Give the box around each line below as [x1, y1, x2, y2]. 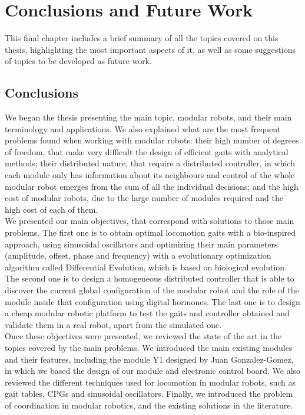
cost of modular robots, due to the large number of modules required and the [5, 192, 283, 204]
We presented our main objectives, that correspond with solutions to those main [5, 215, 294, 227]
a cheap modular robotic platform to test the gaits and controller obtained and [5, 307, 290, 319]
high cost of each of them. [5, 203, 98, 215]
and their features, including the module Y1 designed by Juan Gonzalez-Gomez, [5, 353, 294, 365]
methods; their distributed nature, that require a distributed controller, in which [5, 157, 295, 169]
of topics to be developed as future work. [5, 55, 152, 67]
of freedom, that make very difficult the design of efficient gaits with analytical [5, 145, 289, 158]
